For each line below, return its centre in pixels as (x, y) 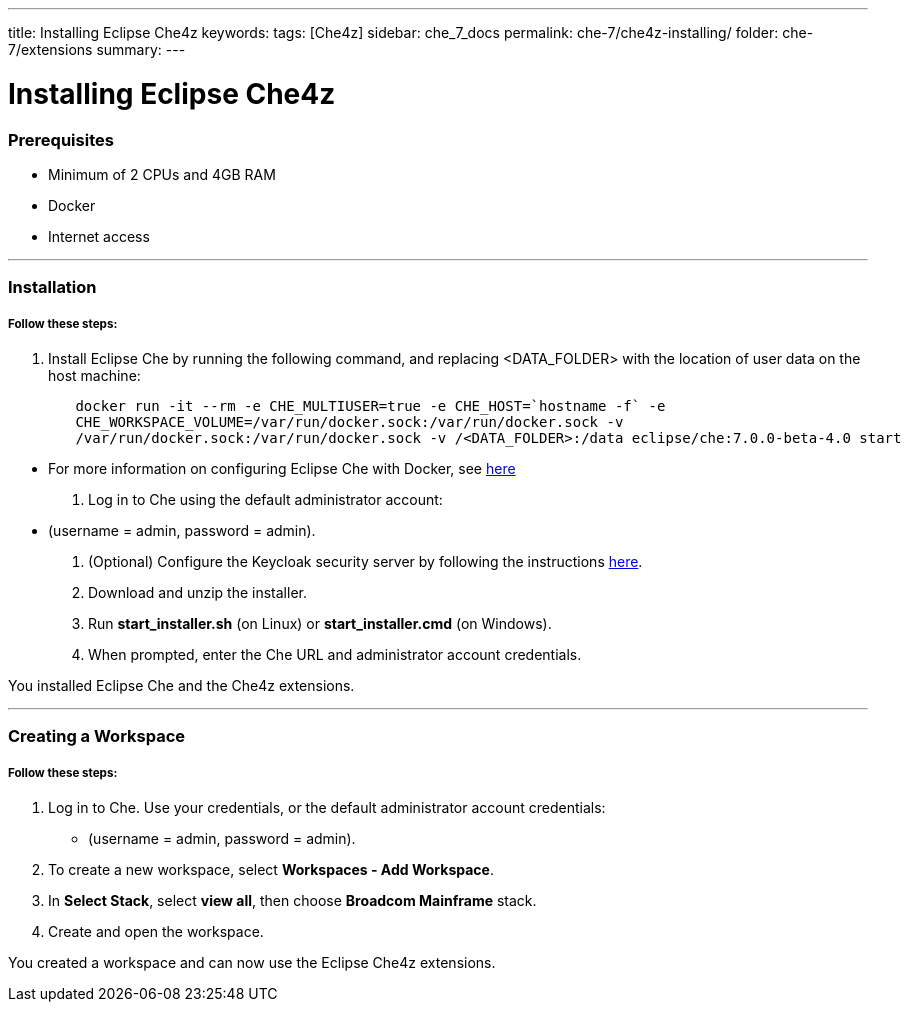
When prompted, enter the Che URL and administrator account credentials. (335, 655)
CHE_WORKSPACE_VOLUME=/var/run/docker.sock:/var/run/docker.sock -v (349, 422)
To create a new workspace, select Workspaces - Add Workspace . (271, 870)
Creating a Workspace (97, 736)
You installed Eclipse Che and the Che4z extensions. (181, 686)
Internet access (99, 236)
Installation (52, 287)
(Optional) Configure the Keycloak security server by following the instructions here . (365, 562)
